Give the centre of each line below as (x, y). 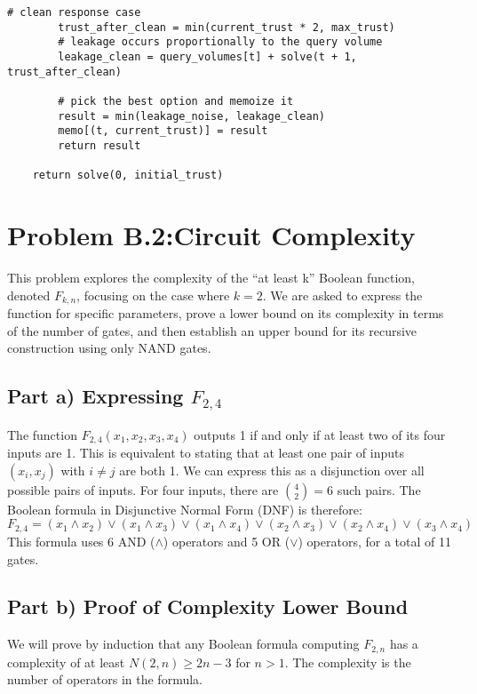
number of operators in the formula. (105, 679)
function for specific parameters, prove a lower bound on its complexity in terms (226, 313)
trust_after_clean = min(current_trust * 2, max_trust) (227, 27)
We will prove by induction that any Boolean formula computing (183, 644)
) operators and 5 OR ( (227, 541)
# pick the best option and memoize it (176, 101)
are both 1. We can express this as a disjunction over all (272, 470)
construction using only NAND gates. (109, 348)
